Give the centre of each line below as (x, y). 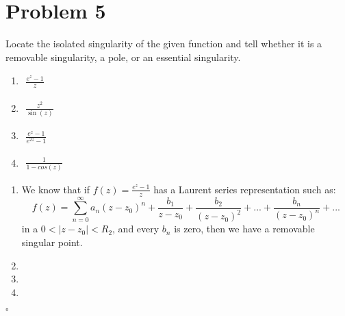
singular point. (52, 242)
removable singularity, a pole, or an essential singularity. (123, 57)
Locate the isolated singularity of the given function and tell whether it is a (164, 44)
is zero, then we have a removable (244, 229)
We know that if (55, 189)
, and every (136, 229)
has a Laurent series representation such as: (245, 189)
